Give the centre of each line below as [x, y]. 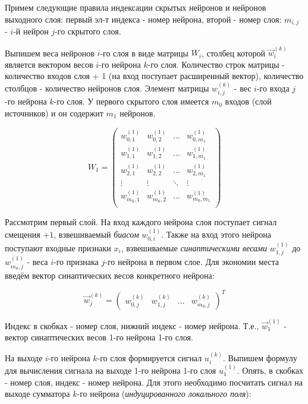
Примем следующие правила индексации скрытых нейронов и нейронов [136, 7]
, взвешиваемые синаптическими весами [194, 247]
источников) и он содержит [54, 113]
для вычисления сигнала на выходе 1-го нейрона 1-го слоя [111, 370]
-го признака [76, 262]
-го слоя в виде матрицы [144, 53]
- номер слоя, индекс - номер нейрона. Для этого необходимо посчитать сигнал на [154, 382]
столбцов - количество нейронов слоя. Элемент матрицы [107, 88]
